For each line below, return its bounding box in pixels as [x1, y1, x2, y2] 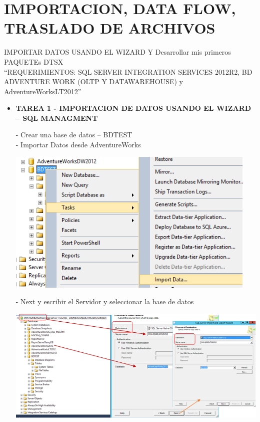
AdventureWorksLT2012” [4, 86, 81, 96]
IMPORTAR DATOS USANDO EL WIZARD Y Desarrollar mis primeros [4, 47, 231, 57]
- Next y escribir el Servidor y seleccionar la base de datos [15, 296, 194, 307]
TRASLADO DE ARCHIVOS [4, 18, 215, 38]
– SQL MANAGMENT [15, 112, 98, 123]
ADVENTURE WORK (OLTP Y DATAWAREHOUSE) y [4, 76, 183, 87]
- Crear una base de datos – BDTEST [15, 129, 132, 140]
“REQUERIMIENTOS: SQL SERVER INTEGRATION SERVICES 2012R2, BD [4, 66, 252, 77]
